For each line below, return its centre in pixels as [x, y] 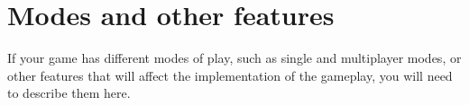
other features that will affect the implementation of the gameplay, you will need [230, 75]
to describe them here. [69, 93]
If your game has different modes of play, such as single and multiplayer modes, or [234, 58]
